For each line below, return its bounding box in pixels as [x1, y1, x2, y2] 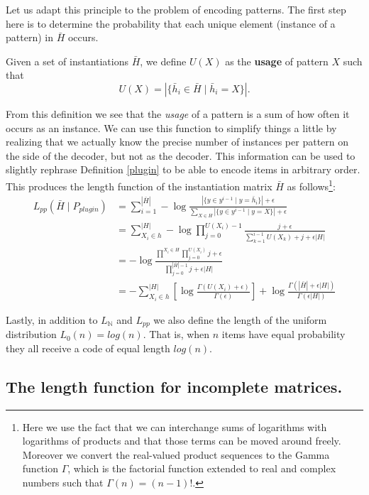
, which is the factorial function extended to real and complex [67, 461, 336, 476]
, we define [140, 53, 187, 68]
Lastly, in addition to [6, 312, 98, 327]
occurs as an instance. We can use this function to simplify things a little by [6, 120, 337, 135]
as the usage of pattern [225, 53, 329, 68]
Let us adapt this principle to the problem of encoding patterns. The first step [6, 2, 346, 16]
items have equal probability [221, 327, 346, 342]
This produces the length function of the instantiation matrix [6, 178, 272, 193]
